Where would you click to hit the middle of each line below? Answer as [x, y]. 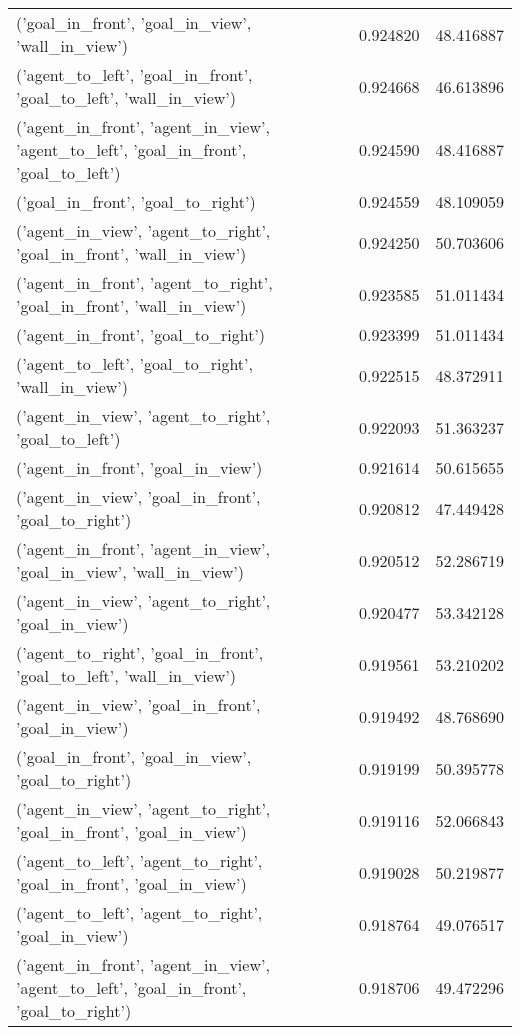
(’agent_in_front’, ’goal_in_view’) [139, 467]
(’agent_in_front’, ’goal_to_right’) [141, 334]
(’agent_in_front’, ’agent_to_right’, [144, 282]
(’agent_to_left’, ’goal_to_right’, [134, 363]
